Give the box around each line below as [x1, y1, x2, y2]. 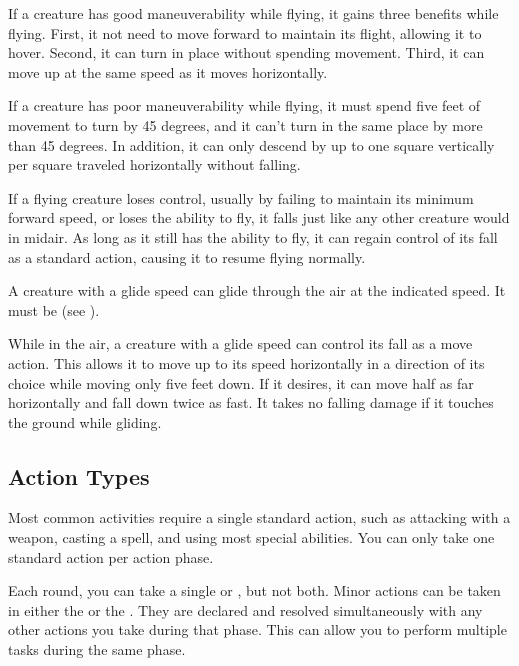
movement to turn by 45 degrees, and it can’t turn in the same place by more [8, 114, 483, 135]
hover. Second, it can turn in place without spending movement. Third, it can [8, 42, 485, 63]
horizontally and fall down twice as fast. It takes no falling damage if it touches [8, 392, 494, 413]
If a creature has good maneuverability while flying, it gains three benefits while [8, 3, 499, 23]
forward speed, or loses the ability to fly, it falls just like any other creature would [8, 207, 510, 228]
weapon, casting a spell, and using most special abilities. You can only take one [8, 527, 495, 548]
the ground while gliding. [8, 411, 162, 432]
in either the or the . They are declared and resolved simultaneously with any [8, 599, 483, 620]
